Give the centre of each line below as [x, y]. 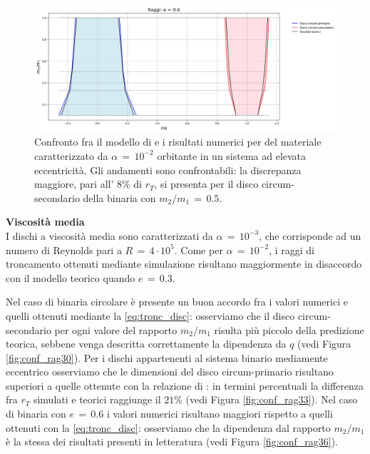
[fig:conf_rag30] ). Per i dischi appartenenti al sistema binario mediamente [167, 357]
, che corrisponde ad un [310, 235]
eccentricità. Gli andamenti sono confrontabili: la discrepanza [168, 170]
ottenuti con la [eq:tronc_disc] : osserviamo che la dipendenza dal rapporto [168, 427]
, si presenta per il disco [206, 184]
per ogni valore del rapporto [116, 329]
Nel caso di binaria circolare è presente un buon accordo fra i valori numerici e [177, 302]
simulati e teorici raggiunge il [97, 399]
